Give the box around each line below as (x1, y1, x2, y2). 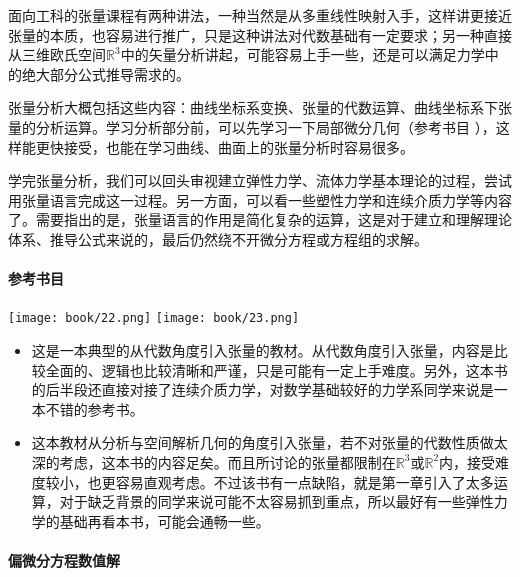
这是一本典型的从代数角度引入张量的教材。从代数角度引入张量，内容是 (31, 339, 494, 360)
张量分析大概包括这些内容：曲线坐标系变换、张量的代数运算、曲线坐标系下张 (8, 97, 512, 118)
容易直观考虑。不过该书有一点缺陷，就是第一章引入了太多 (115, 471, 494, 492)
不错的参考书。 (45, 398, 144, 419)
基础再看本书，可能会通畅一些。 (59, 510, 270, 531)
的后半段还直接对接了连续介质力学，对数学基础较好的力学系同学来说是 (31, 379, 494, 400)
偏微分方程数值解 (8, 549, 120, 570)
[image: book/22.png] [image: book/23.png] (8, 311, 300, 326)
